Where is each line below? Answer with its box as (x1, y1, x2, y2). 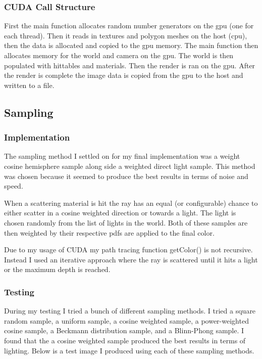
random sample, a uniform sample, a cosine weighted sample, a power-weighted (4, 315, 249, 326)
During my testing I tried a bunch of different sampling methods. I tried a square (4, 305, 256, 316)
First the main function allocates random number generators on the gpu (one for (4, 20, 254, 31)
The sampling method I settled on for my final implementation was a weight (4, 151, 240, 161)
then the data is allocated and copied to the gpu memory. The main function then (4, 40, 258, 51)
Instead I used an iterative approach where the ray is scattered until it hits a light (4, 254, 258, 264)
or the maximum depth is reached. (4, 264, 111, 275)
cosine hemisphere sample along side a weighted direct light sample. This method (4, 160, 255, 171)
